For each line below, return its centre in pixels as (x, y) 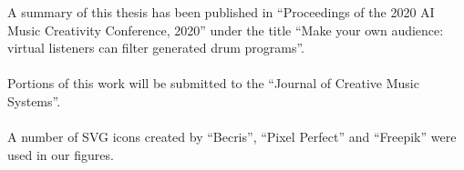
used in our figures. (61, 154)
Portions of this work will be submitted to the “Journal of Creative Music (213, 83)
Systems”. (34, 100)
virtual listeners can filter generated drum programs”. (156, 48)
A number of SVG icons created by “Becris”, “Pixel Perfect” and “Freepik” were (232, 137)
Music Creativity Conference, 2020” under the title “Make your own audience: (226, 30)
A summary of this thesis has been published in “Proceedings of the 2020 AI (221, 12)
